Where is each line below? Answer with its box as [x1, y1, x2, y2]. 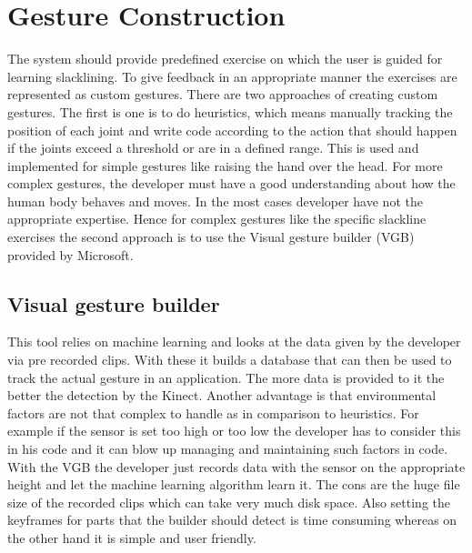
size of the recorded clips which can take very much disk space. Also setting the [7, 492, 451, 511]
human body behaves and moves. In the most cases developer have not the [7, 191, 423, 210]
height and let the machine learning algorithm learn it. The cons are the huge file [7, 475, 460, 494]
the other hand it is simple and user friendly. [7, 528, 256, 547]
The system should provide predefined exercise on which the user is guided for [7, 49, 443, 68]
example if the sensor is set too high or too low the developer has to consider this [7, 421, 461, 440]
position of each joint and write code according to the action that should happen [7, 120, 457, 139]
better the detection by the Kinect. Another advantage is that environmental [7, 386, 437, 405]
